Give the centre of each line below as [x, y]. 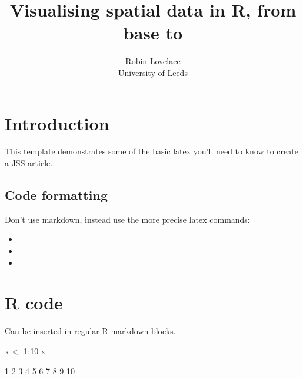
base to [153, 33]
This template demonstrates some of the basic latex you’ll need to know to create [151, 151]
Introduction [57, 123]
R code [34, 303]
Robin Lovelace [153, 61]
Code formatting [56, 195]
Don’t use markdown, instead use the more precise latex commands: [127, 219]
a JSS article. [29, 163]
